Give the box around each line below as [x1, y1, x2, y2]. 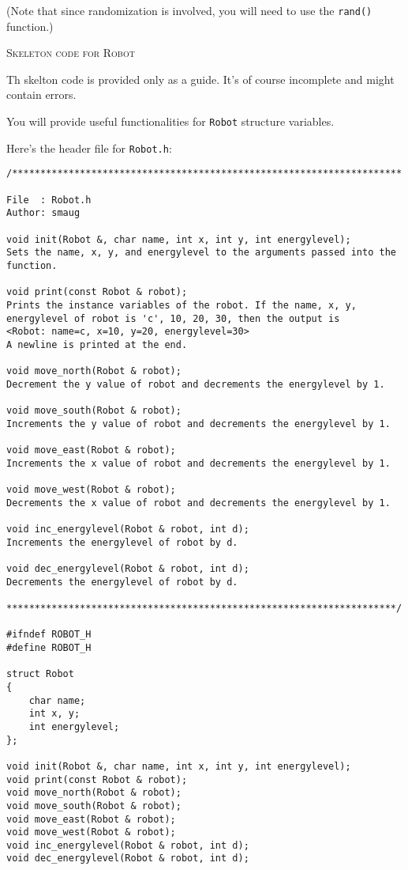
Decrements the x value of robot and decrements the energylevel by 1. [6, 497, 391, 509]
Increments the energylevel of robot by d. [6, 536, 238, 548]
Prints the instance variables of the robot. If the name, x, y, [6, 299, 357, 311]
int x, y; [28, 708, 80, 720]
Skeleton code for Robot [6, 44, 135, 61]
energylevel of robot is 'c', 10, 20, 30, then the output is [6, 312, 340, 324]
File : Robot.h [6, 194, 92, 206]
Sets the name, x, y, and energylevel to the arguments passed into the [6, 247, 396, 259]
